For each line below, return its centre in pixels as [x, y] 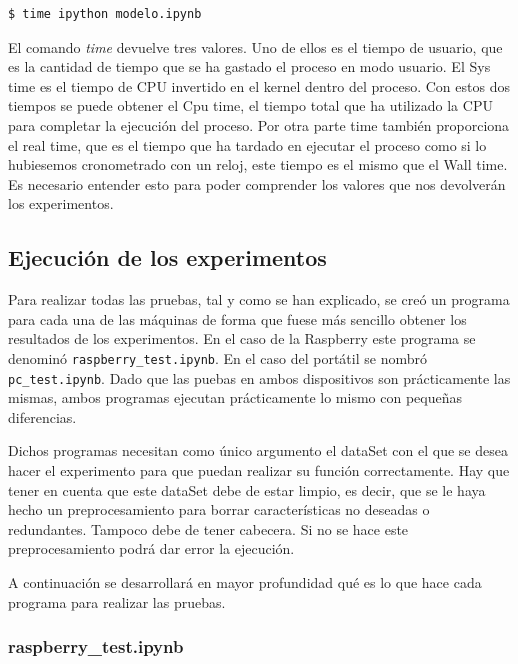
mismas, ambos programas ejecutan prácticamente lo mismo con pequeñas [235, 397]
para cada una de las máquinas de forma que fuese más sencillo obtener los [237, 318]
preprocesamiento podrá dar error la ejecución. [151, 548]
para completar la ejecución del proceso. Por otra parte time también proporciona [259, 124]
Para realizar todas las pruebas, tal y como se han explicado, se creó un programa [259, 299]
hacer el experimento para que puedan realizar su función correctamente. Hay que [259, 470]
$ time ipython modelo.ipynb [105, 14]
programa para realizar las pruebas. [117, 601]
